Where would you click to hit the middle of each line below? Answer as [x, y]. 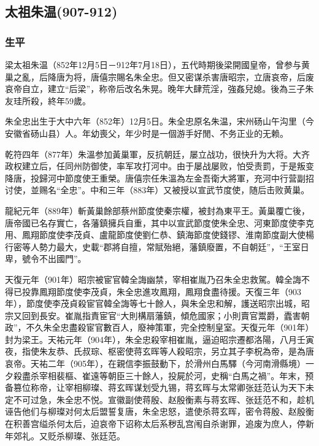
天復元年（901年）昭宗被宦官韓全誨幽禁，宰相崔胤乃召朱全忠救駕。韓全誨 [153, 279]
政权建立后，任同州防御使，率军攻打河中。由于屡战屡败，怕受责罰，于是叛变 [159, 166]
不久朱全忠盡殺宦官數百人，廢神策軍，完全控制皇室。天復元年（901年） [170, 327]
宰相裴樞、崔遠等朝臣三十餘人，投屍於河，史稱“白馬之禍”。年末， [172, 375]
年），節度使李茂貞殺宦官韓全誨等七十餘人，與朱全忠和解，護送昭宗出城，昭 [157, 303]
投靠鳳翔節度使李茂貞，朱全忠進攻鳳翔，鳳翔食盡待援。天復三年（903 [161, 291]
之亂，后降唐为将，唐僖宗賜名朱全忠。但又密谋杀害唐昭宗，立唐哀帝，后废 [163, 76]
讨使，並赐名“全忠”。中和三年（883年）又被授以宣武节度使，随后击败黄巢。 [157, 190]
